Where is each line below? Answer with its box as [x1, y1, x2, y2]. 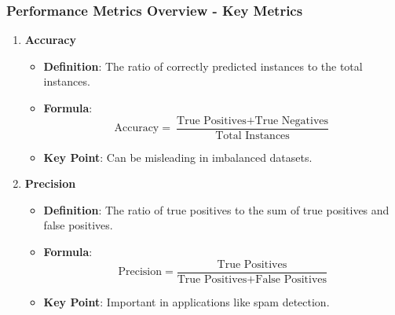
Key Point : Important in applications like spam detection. [43, 293, 330, 310]
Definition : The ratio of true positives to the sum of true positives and [43, 201, 390, 218]
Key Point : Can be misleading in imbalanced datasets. [43, 148, 313, 165]
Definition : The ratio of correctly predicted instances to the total [43, 57, 363, 74]
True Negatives [254, 115, 329, 126]
